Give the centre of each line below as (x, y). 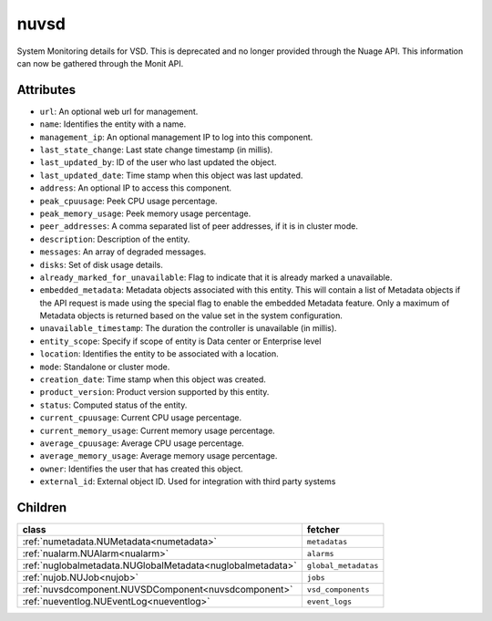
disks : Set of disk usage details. (101, 264)
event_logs (329, 601)
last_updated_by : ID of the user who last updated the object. (158, 162)
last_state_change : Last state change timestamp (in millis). (156, 150)
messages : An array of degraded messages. (123, 252)
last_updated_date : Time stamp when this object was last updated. (171, 175)
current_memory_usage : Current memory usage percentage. (157, 430)
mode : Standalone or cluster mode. (105, 367)
